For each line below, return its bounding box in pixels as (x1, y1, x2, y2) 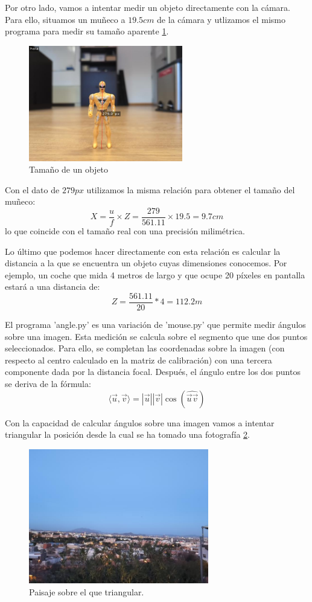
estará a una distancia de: (5, 280, 100, 293)
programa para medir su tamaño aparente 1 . (5, 25, 169, 37)
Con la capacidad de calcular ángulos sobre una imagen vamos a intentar (5, 416, 275, 429)
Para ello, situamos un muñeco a (5, 13, 126, 25)
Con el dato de (5, 183, 60, 196)
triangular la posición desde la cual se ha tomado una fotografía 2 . (5, 428, 250, 441)
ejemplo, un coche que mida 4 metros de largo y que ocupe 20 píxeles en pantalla (5, 268, 305, 281)
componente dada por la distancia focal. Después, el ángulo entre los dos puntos (5, 365, 301, 378)
